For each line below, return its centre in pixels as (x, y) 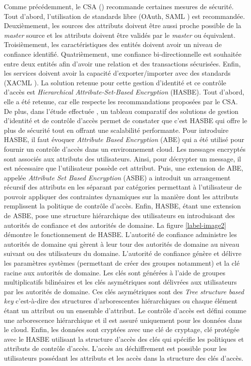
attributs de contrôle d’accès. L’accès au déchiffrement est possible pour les (115, 348)
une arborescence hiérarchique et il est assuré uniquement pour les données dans (123, 320)
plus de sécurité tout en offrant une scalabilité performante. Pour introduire (116, 130)
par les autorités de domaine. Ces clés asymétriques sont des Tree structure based (124, 291)
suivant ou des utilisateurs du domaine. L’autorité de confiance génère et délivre (123, 253)
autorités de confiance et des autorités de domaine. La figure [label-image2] (115, 225)
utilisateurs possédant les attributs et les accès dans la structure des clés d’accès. (124, 358)
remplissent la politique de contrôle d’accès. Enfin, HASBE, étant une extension (123, 206)
